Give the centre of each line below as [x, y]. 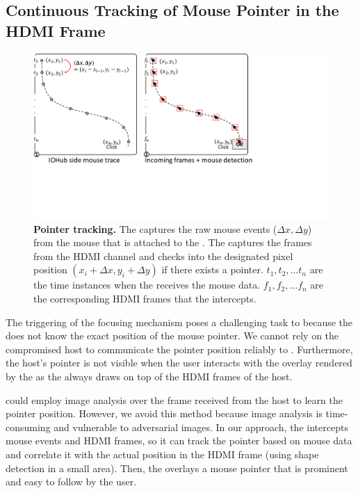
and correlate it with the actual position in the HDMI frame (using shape [162, 454]
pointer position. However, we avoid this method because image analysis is [164, 413]
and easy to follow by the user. [71, 482]
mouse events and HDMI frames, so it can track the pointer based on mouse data [179, 441]
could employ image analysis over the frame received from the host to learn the [174, 399]
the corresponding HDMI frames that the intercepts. [145, 299]
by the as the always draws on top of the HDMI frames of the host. [149, 377]
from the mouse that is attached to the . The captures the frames [173, 242]
